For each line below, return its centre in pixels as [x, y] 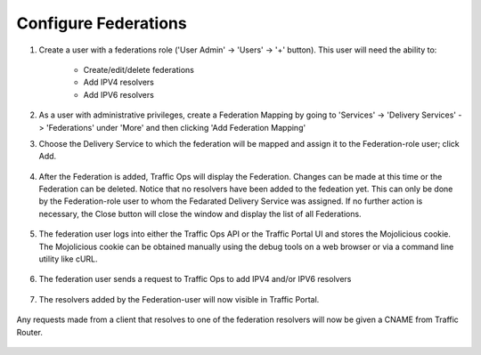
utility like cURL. [68, 259]
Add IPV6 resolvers [119, 94]
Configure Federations [102, 23]
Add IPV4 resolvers [119, 82]
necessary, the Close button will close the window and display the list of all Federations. [200, 214]
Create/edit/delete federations [139, 69]
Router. [30, 332]
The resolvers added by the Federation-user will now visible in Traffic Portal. [179, 299]
